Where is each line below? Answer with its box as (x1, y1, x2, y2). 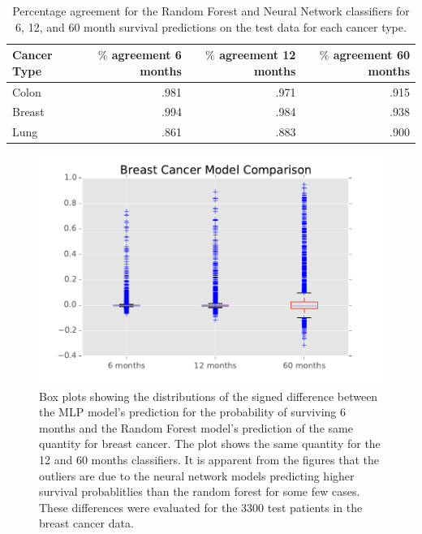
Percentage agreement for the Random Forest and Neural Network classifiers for (12, 2, 410, 19)
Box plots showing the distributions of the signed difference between (39, 387, 378, 404)
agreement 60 (333, 46, 410, 63)
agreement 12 (219, 46, 296, 63)
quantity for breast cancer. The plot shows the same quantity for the (39, 435, 381, 452)
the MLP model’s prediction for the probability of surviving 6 (39, 403, 346, 420)
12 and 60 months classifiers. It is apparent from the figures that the (39, 451, 380, 468)
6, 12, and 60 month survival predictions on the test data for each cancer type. (15, 18, 407, 35)
